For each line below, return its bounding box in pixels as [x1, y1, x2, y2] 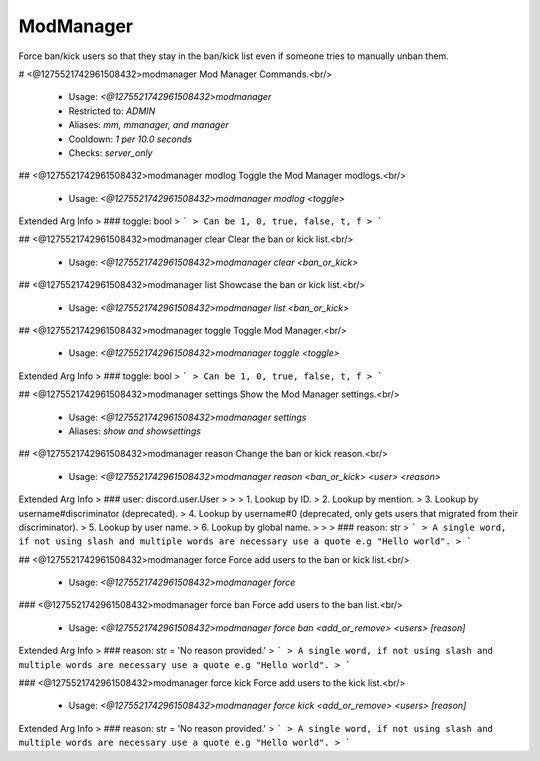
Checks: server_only [68, 146, 153, 159]
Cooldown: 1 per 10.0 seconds [68, 133, 193, 145]
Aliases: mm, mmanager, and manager [68, 119, 229, 131]
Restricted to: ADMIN [68, 105, 156, 117]
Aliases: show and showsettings [68, 425, 202, 437]
